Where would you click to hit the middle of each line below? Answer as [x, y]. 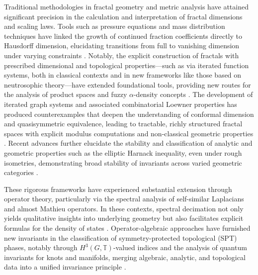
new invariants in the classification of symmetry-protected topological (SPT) [121, 237]
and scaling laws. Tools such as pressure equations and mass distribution [115, 26]
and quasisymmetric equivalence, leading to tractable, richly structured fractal [123, 124]
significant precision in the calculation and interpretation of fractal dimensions [123, 16]
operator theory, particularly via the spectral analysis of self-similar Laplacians [124, 199]
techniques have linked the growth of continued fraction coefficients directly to [123, 36]
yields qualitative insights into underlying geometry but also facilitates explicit [124, 218]
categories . [21, 172]
